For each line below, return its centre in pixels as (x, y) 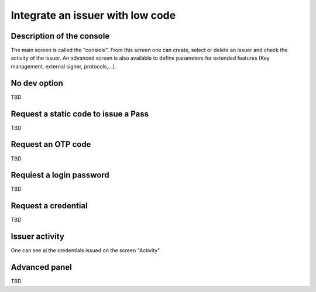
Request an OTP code (51, 144)
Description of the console (60, 36)
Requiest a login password (60, 175)
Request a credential (49, 206)
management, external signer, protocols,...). (63, 66)
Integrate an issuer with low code (93, 15)
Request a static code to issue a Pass (80, 114)
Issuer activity (37, 237)
